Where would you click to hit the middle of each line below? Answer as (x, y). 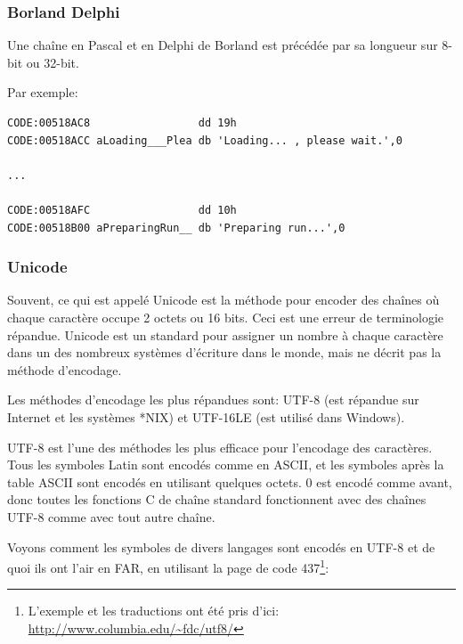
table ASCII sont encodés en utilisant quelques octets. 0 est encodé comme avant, (230, 481)
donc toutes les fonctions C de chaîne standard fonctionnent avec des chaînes (217, 499)
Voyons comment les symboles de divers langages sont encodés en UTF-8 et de (221, 546)
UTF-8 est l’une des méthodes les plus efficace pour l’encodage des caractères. (220, 447)
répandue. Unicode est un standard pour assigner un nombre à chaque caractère (225, 334)
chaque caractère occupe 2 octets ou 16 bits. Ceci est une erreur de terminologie (225, 317)
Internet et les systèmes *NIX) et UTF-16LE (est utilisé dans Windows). (206, 416)
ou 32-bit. (53, 62)
